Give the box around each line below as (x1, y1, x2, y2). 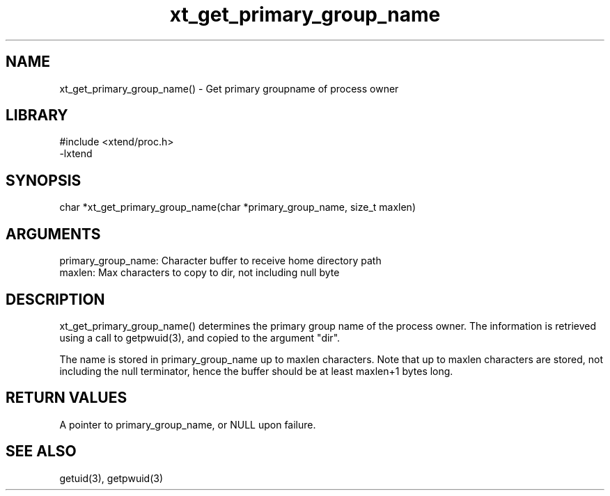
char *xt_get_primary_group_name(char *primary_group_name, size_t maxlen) (59, 201, 416, 214)
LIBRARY (6, 106, 68, 125)
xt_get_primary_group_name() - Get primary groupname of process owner (59, 82, 399, 95)
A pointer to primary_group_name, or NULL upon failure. (59, 418, 316, 431)
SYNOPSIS (6, 171, 81, 189)
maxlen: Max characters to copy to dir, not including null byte (59, 266, 340, 279)
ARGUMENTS (6, 225, 101, 243)
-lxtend (59, 147, 93, 160)
